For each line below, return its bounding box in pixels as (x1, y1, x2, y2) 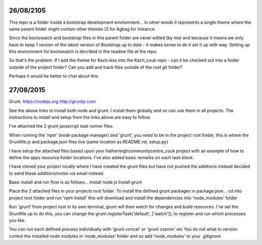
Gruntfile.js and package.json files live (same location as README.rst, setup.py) (9, 139, 168, 145)
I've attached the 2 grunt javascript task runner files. (9, 123, 114, 129)
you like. (9, 217, 26, 223)
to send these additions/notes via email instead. (9, 170, 105, 176)
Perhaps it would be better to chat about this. (9, 73, 99, 79)
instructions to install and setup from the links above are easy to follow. (9, 114, 151, 120)
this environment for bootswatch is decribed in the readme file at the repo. (9, 49, 158, 54)
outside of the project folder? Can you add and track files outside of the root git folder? (9, 64, 183, 70)
